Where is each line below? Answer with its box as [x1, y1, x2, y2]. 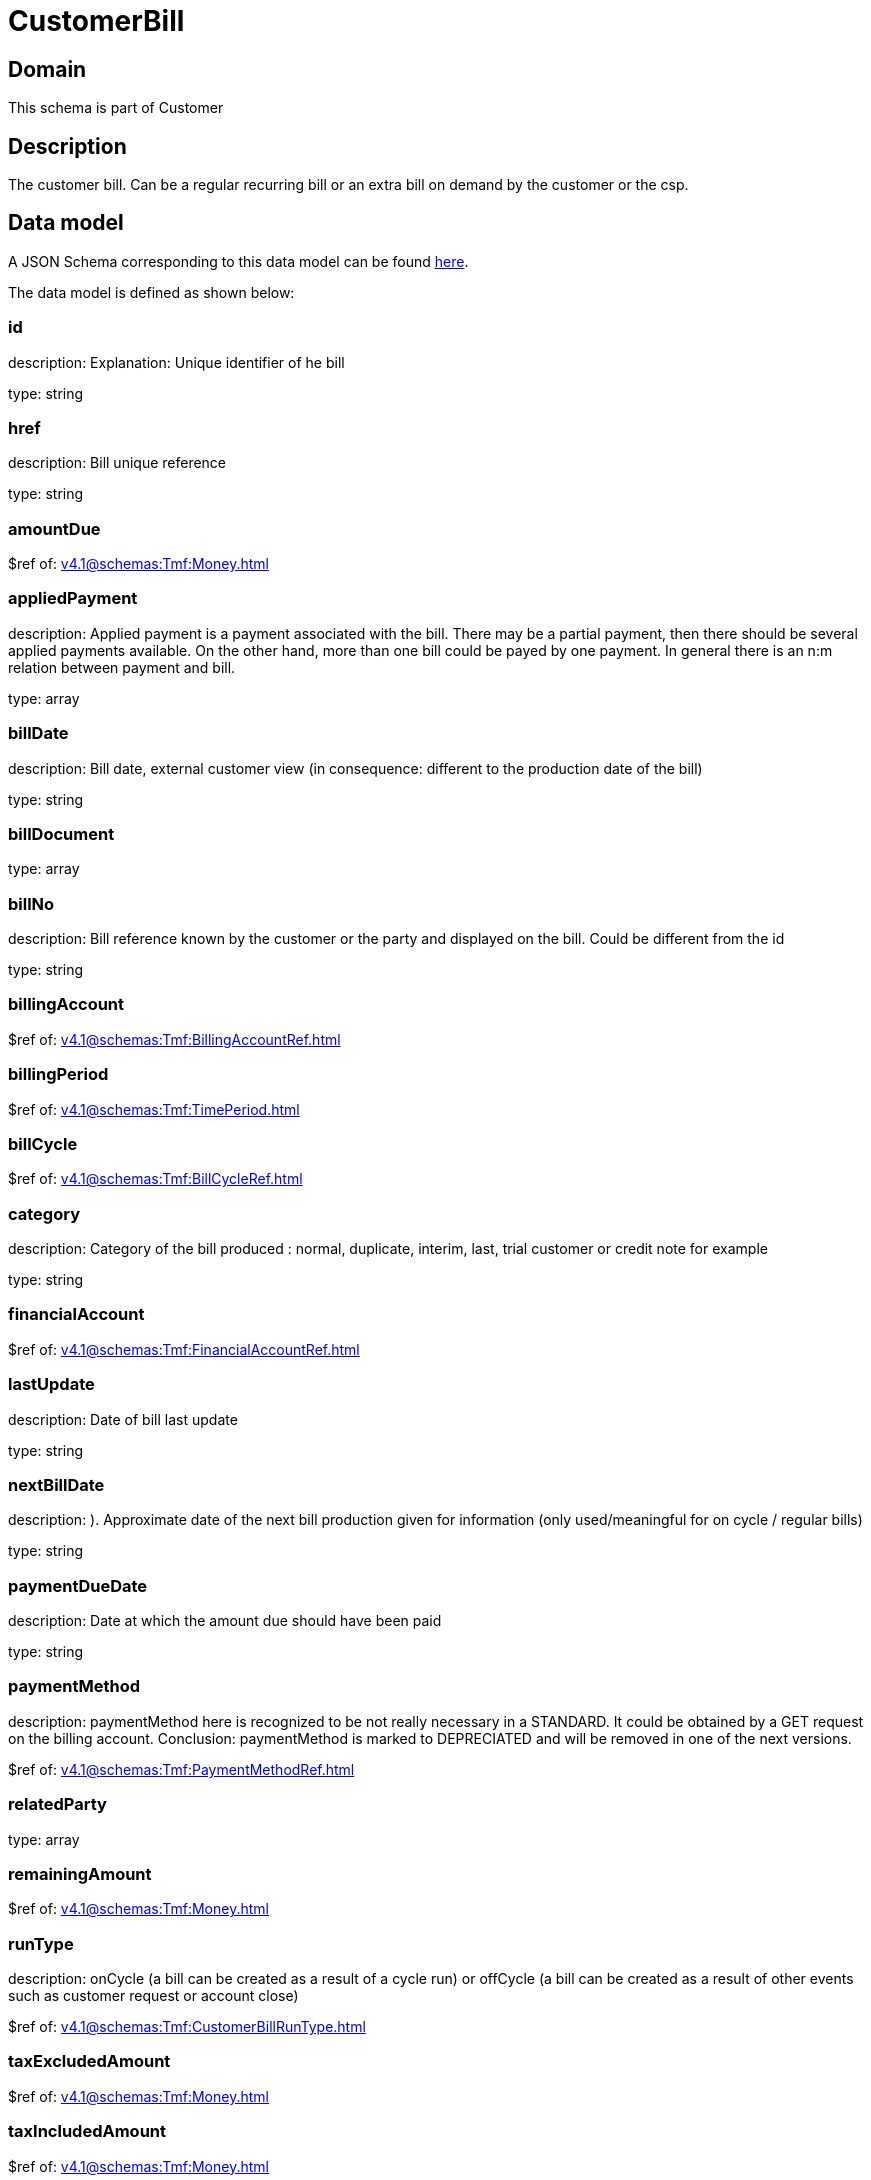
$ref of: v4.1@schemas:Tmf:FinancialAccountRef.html [8, 1340, 360, 1358]
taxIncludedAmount [8, 2121, 166, 2142]
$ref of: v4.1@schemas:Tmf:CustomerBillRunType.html [8, 2018, 366, 2036]
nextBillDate [8, 1474, 105, 1495]
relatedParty [8, 1794, 107, 1815]
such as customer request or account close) [8, 1987, 299, 2005]
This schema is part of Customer [8, 99, 224, 117]
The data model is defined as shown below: [8, 283, 295, 301]
